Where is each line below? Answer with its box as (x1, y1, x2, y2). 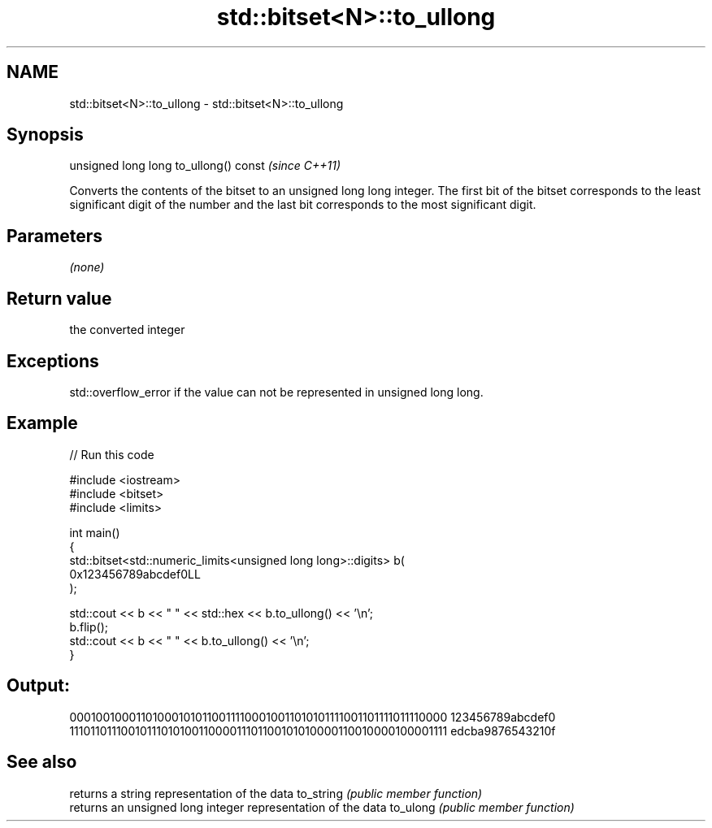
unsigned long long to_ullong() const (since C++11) (69, 158, 341, 173)
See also (7, 752, 77, 773)
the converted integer (69, 323, 185, 337)
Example (7, 413, 78, 434)
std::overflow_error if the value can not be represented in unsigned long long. (69, 384, 484, 399)
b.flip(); (69, 619, 108, 634)
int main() (69, 525, 120, 540)
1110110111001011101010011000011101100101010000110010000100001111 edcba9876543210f (69, 723, 556, 738)
